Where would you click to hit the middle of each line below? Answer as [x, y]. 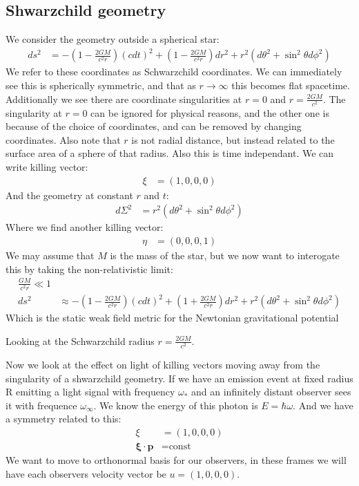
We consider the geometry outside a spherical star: [113, 39]
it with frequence [41, 405]
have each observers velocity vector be [86, 473]
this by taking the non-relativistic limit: [89, 269]
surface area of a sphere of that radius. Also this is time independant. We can [170, 153]
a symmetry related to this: [64, 419]
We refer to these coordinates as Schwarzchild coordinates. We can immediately [174, 72]
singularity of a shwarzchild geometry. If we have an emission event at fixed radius [179, 378]
